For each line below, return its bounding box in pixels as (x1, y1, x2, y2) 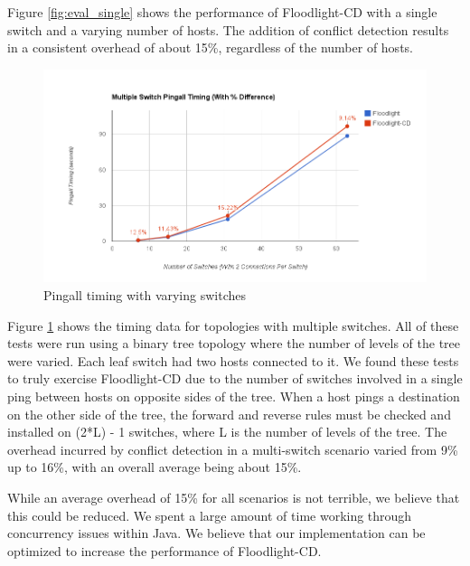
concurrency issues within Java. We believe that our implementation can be (7, 524, 426, 542)
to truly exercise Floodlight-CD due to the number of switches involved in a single (7, 369, 463, 388)
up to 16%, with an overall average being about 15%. (7, 458, 302, 476)
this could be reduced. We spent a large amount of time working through (7, 505, 412, 524)
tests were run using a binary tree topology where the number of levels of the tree (7, 334, 461, 353)
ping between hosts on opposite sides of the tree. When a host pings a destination (7, 387, 460, 406)
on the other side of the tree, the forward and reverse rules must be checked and (7, 404, 451, 423)
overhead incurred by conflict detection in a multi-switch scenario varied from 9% (7, 439, 458, 458)
